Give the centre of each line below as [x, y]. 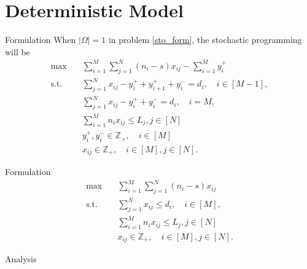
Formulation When [41, 40]
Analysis [21, 259]
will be [17, 51]
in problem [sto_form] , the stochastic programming [205, 40]
